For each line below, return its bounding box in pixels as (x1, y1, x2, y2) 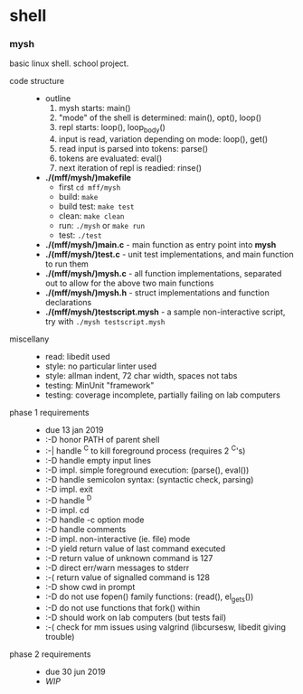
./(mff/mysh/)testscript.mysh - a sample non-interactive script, (44, 306, 286, 317)
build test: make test (58, 201, 135, 212)
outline (44, 93, 71, 104)
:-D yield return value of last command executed (44, 543, 226, 554)
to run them (44, 258, 89, 269)
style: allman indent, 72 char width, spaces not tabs (44, 370, 238, 381)
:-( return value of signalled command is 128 (44, 571, 211, 583)
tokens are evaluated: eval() (58, 153, 163, 164)
